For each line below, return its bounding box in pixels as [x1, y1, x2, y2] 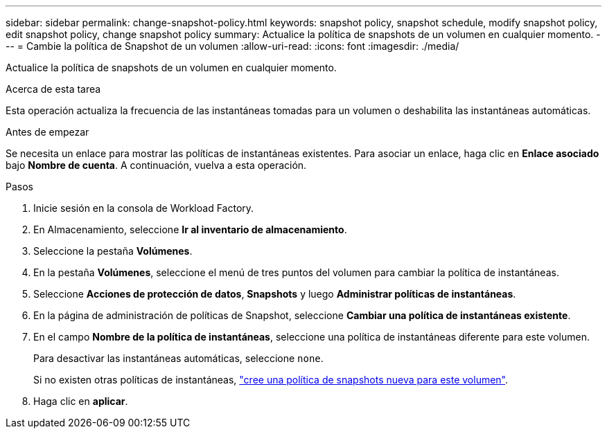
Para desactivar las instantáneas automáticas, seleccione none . [33, 352, 324, 364]
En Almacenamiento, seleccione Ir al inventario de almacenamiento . [33, 224, 347, 235]
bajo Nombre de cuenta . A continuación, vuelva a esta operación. [6, 159, 307, 171]
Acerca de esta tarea [6, 83, 101, 95]
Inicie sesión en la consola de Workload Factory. [33, 202, 254, 214]
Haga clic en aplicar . [33, 395, 128, 407]
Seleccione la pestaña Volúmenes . [33, 245, 193, 257]
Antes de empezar [6, 126, 89, 138]
